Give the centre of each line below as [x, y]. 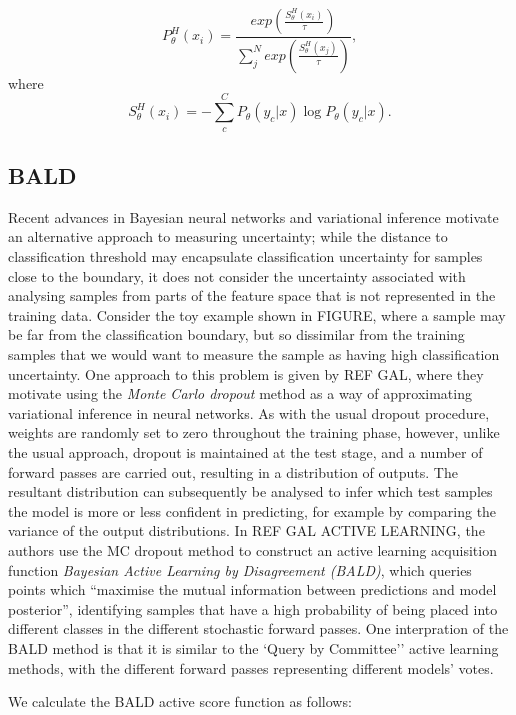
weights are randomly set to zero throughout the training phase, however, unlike [254, 432]
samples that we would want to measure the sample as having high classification [254, 354]
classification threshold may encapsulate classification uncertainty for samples [245, 256]
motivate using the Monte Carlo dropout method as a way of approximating [240, 393]
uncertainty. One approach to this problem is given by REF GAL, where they [246, 373]
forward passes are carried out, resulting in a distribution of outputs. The [233, 471]
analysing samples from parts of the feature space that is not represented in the [252, 295]
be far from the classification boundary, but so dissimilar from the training [236, 334]
